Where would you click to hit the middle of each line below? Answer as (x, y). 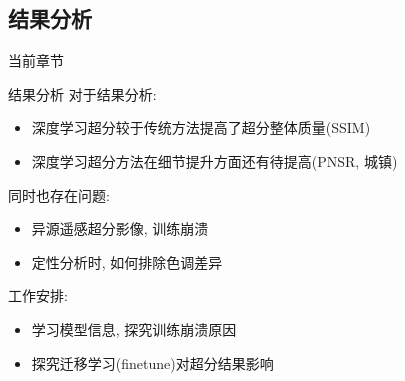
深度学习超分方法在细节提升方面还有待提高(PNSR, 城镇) (214, 160)
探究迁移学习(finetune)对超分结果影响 (152, 362)
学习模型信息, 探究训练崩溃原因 (134, 328)
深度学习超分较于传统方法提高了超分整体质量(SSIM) (201, 127)
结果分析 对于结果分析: (82, 93)
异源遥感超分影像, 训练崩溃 (120, 228)
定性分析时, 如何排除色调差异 (127, 261)
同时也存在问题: (59, 194)
